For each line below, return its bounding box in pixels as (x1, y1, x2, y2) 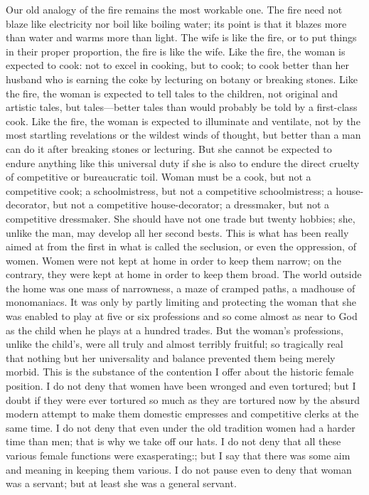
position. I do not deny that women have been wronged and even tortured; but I (6, 378, 356, 393)
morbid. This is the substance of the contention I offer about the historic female (6, 364, 354, 379)
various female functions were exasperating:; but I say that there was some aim (6, 448, 351, 462)
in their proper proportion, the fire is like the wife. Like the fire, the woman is (6, 43, 346, 58)
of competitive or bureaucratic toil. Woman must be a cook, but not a (6, 169, 311, 184)
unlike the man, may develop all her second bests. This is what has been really (6, 225, 349, 240)
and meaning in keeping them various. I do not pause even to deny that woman (6, 462, 352, 477)
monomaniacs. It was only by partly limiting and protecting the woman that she (6, 294, 357, 309)
